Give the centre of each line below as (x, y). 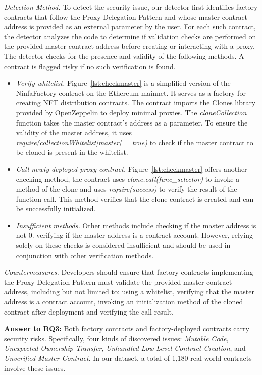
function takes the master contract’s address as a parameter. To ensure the (132, 122)
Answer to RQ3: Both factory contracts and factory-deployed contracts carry (127, 328)
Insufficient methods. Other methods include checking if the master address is (136, 225)
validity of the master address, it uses (74, 132)
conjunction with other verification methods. (85, 255)
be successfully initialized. (56, 208)
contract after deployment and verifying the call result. (89, 311)
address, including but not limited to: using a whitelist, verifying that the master (129, 292)
